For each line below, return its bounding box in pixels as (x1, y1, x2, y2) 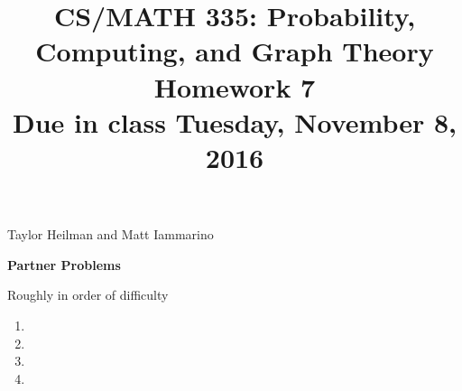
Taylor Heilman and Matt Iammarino (7, 225, 214, 244)
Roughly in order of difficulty (7, 285, 169, 304)
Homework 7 (153, 68, 316, 105)
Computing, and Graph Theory (35, 33, 434, 70)
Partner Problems (7, 255, 121, 274)
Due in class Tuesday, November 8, (12, 103, 457, 140)
